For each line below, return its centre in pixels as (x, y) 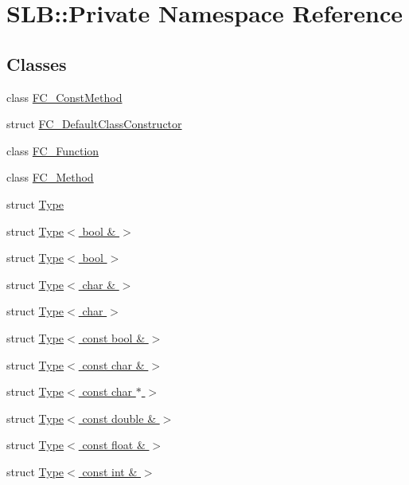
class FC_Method (50, 177)
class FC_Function (53, 150)
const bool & (114, 337)
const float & (114, 445)
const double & (119, 418)
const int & (110, 471)
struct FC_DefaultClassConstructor (94, 124)
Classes (37, 63)
